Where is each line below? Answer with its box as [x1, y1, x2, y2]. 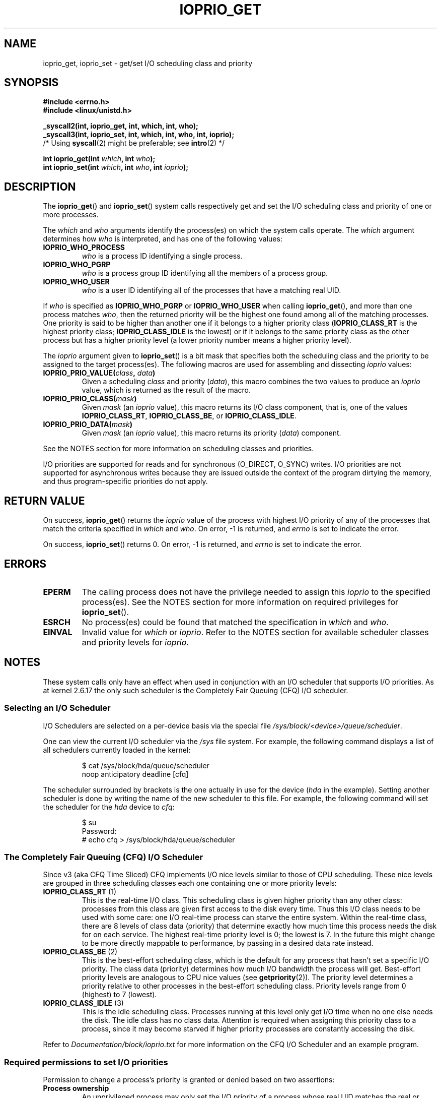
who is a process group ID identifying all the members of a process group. [82, 269, 328, 278]
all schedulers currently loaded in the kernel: [43, 745, 191, 754]
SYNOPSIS [4, 76, 59, 89]
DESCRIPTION [4, 180, 76, 193]
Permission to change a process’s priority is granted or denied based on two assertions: [43, 1075, 335, 1084]
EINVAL [43, 627, 72, 637]
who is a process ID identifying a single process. [82, 252, 243, 261]
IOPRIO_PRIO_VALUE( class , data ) [43, 369, 156, 378]
